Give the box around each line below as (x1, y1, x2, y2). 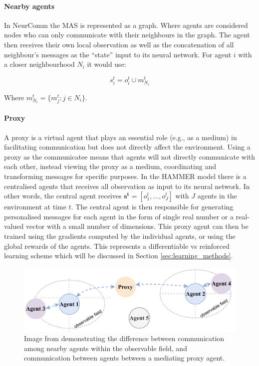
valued (4, 221, 24, 231)
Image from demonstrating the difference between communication (24, 333, 225, 344)
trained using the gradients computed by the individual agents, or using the (4, 230, 236, 241)
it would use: (87, 59, 126, 69)
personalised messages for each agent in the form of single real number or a (4, 211, 234, 221)
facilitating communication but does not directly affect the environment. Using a (4, 142, 251, 152)
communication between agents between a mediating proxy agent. (24, 353, 225, 363)
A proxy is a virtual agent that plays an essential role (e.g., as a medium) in (4, 132, 237, 142)
